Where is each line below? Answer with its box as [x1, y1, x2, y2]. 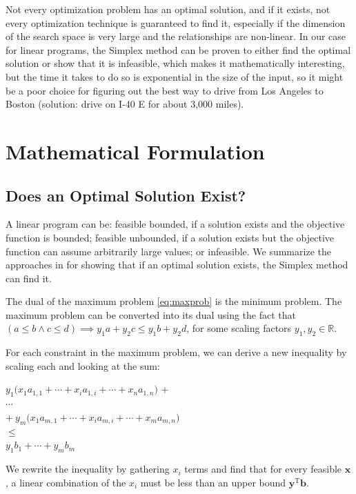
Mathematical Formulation [6, 137, 265, 165]
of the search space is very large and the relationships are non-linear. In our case [6, 29, 346, 43]
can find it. [6, 270, 52, 285]
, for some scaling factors [186, 321, 292, 335]
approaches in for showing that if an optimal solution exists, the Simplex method [6, 257, 348, 272]
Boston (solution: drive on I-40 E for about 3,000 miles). [6, 97, 244, 111]
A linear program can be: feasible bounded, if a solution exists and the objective [6, 217, 345, 231]
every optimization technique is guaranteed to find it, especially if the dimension [6, 15, 346, 30]
